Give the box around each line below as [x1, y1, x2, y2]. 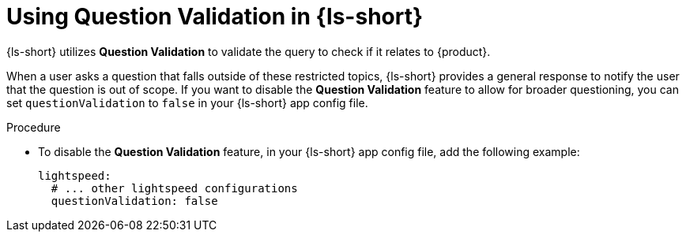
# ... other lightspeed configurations [51, 181, 298, 195]
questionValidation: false [51, 194, 218, 207]
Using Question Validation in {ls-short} [6, 3, 424, 30]
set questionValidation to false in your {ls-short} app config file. [6, 95, 368, 110]
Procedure [6, 120, 61, 134]
